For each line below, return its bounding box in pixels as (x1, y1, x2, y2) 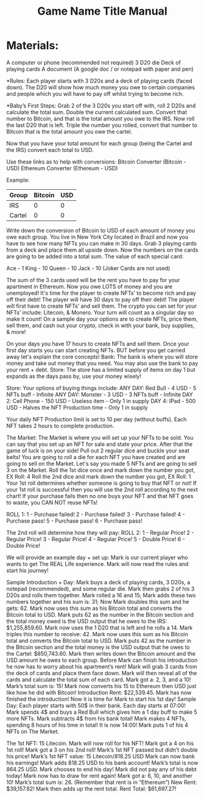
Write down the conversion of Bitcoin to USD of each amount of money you (6, 227, 195, 234)
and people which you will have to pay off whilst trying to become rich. (6, 90, 184, 97)
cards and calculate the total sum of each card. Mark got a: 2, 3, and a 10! (6, 676, 191, 683)
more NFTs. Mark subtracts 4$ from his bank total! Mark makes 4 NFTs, (6, 714, 187, 722)
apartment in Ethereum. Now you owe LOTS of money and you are (6, 283, 173, 290)
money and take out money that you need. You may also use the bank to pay (6, 359, 199, 367)
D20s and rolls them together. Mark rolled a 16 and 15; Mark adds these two (6, 591, 196, 599)
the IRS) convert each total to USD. (6, 146, 94, 153)
